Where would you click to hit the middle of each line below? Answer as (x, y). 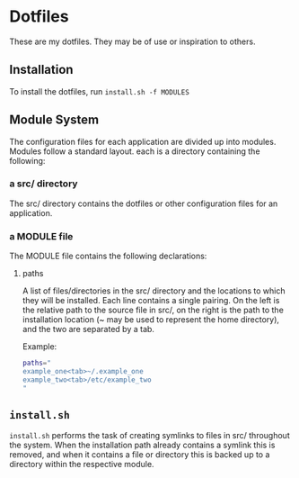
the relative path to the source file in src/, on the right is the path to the (153, 310)
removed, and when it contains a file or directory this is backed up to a (140, 455)
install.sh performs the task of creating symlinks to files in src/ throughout (149, 436)
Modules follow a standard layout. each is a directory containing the (135, 151)
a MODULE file (41, 236)
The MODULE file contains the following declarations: (108, 256)
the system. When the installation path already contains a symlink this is (142, 445)
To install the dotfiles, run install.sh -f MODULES (100, 91)
